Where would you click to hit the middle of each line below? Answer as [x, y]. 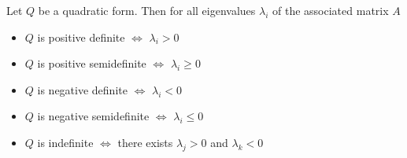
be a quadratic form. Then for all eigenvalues [147, 10]
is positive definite [81, 37]
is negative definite [82, 89]
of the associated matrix [331, 10]
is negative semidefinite [93, 116]
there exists [145, 142]
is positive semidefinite [92, 63]
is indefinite [65, 142]
